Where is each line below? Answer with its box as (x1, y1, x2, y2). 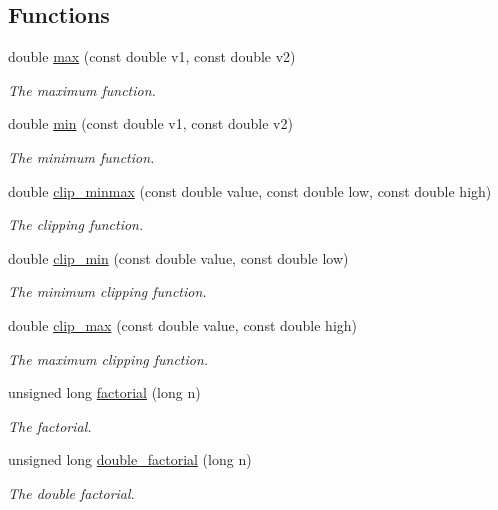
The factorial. (8, 415, 92, 436)
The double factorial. (8, 482, 135, 503)
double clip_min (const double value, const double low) (8, 247, 349, 268)
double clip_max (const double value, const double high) (8, 314, 358, 335)
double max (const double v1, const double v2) (8, 46, 296, 67)
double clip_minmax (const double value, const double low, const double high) (8, 180, 492, 201)
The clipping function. (8, 214, 144, 235)
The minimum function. (8, 146, 155, 167)
